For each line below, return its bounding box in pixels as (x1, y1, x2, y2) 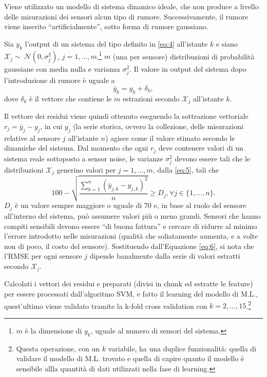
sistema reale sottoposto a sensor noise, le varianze (4, 153, 163, 163)
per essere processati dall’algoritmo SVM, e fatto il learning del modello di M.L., (4, 288, 258, 299)
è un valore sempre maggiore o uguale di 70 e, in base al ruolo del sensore (15, 200, 246, 211)
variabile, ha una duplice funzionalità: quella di (108, 343, 256, 353)
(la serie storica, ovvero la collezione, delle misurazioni (73, 120, 243, 131)
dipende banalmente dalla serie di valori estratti (89, 250, 240, 261)
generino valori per (56, 164, 116, 175)
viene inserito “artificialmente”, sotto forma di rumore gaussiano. (4, 21, 208, 32)
